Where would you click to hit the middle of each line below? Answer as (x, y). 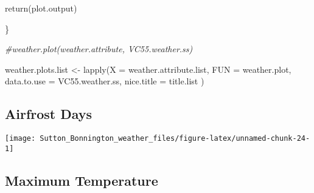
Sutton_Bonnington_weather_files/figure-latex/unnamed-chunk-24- (175, 139)
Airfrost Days (49, 114)
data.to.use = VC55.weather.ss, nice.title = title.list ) (105, 81)
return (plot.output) (41, 8)
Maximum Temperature (82, 180)
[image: (20, 139)
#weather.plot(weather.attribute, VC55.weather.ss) (99, 49)
